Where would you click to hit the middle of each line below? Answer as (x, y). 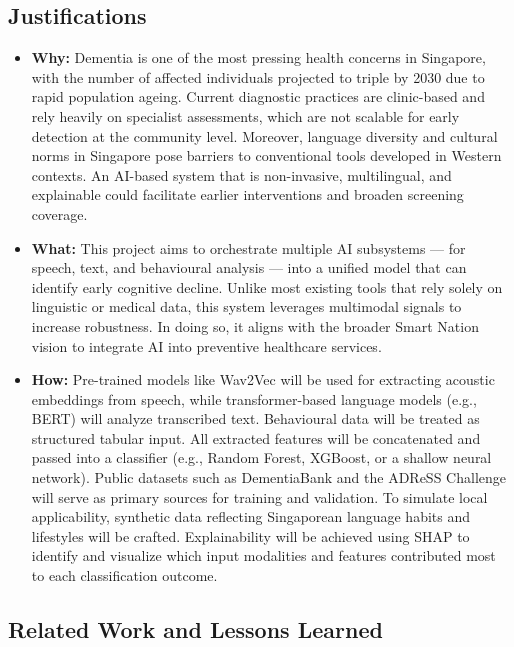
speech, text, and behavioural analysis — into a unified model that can (249, 267)
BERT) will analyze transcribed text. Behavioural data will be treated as (255, 418)
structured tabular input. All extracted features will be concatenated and (256, 437)
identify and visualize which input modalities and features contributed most (263, 555)
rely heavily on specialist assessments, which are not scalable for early (245, 115)
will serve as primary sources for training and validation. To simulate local (259, 496)
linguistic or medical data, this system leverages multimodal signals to (246, 306)
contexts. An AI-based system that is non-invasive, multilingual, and (241, 174)
